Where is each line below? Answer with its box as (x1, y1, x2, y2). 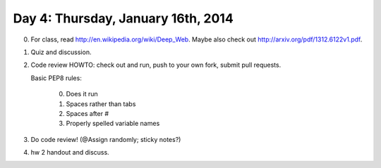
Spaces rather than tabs (66, 99, 136, 108)
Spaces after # (66, 109, 109, 117)
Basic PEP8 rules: (30, 74, 83, 82)
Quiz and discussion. (30, 48, 92, 56)
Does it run (66, 90, 98, 98)
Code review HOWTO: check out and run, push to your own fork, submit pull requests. (30, 60, 282, 70)
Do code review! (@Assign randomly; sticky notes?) (30, 135, 181, 143)
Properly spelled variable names (66, 119, 160, 128)
